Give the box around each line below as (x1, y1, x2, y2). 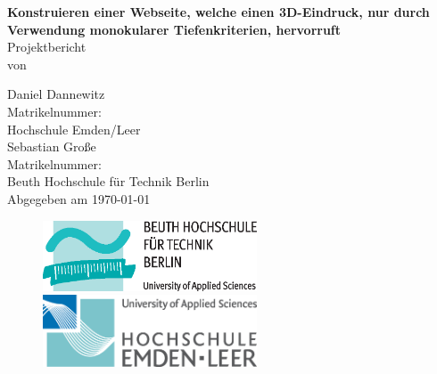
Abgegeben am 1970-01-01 (7, 189, 151, 207)
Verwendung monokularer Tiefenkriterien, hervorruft (7, 20, 342, 38)
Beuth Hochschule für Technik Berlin (7, 172, 210, 191)
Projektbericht (7, 37, 87, 56)
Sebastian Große (7, 137, 96, 156)
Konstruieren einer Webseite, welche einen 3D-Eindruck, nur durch (7, 3, 430, 20)
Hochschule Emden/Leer (7, 119, 141, 138)
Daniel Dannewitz (7, 85, 105, 103)
